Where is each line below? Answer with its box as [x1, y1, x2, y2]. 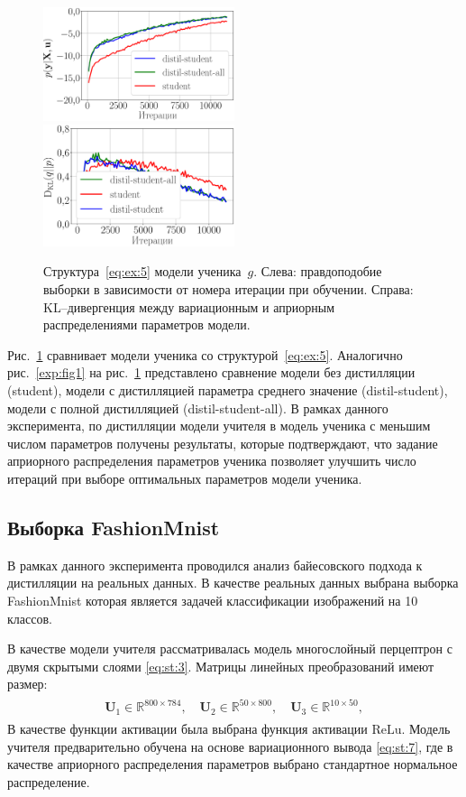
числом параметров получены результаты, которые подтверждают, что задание [7, 433, 438, 452]
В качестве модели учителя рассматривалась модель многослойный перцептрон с [7, 639, 452, 658]
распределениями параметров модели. [43, 315, 251, 334]
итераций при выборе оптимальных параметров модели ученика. [7, 468, 362, 487]
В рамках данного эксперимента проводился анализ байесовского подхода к [7, 555, 423, 574]
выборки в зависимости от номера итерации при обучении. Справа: [43, 280, 414, 299]
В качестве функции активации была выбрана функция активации [7, 718, 368, 737]
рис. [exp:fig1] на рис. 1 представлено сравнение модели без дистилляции [7, 363, 416, 382]
